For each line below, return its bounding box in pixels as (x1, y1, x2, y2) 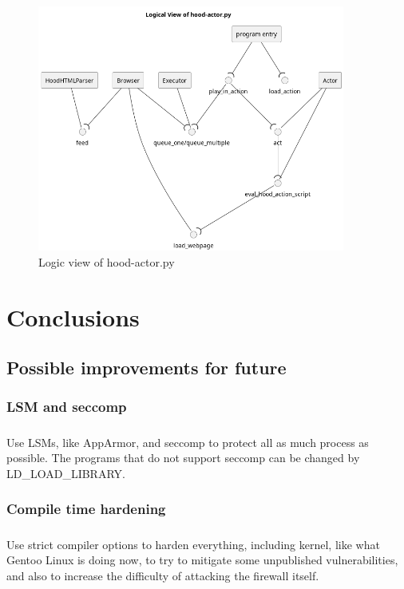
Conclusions (6, 300, 140, 333)
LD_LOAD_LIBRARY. (6, 464, 125, 481)
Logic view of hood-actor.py (38, 253, 175, 270)
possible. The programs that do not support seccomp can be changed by (6, 449, 360, 466)
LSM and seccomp (6, 397, 127, 417)
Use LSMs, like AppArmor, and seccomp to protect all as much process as (6, 433, 369, 450)
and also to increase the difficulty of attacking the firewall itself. (6, 567, 319, 583)
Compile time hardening (6, 499, 166, 519)
